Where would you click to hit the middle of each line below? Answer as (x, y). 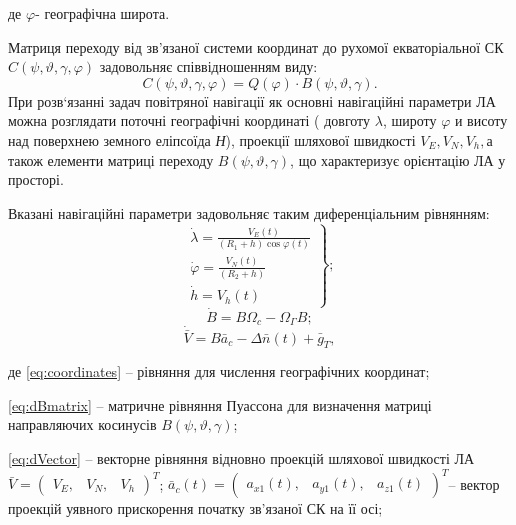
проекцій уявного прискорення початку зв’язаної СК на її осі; (195, 508)
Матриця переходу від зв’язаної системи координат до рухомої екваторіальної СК (256, 46)
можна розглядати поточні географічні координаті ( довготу (189, 120)
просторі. (36, 179)
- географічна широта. (102, 13)
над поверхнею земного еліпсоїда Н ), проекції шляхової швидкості (212, 139)
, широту (409, 120)
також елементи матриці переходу (111, 159)
